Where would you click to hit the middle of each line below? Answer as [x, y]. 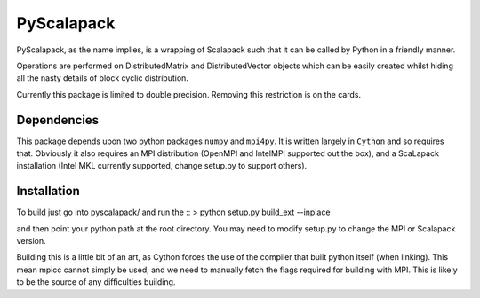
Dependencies [58, 120]
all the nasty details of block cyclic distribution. [102, 78]
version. [31, 241]
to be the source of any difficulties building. [96, 282]
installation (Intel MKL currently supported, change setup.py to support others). [162, 166]
